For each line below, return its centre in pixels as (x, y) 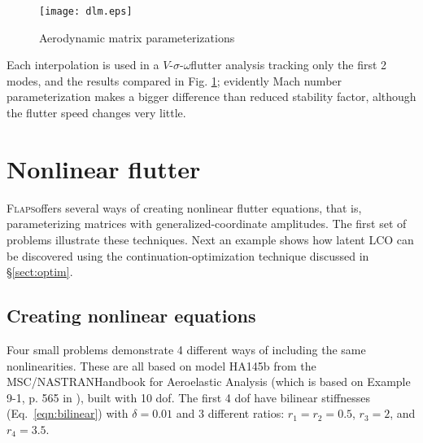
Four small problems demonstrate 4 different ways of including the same (186, 349)
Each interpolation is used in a (83, 65)
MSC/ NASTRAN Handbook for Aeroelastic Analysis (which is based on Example (209, 382)
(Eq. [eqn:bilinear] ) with (68, 413)
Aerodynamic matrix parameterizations (137, 37)
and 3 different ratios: (230, 413)
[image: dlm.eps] (86, 11)
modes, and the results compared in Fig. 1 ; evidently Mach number (174, 80)
